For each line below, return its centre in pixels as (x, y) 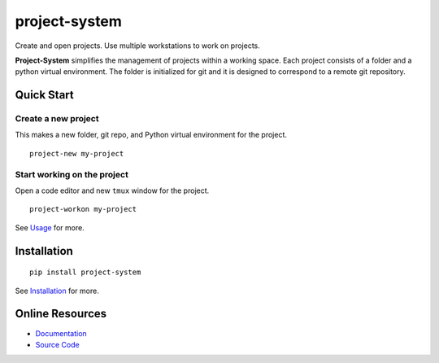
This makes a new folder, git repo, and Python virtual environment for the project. (151, 135)
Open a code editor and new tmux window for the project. (112, 190)
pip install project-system (85, 272)
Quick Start (44, 95)
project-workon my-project (83, 209)
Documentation (61, 333)
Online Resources (61, 314)
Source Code (58, 344)
